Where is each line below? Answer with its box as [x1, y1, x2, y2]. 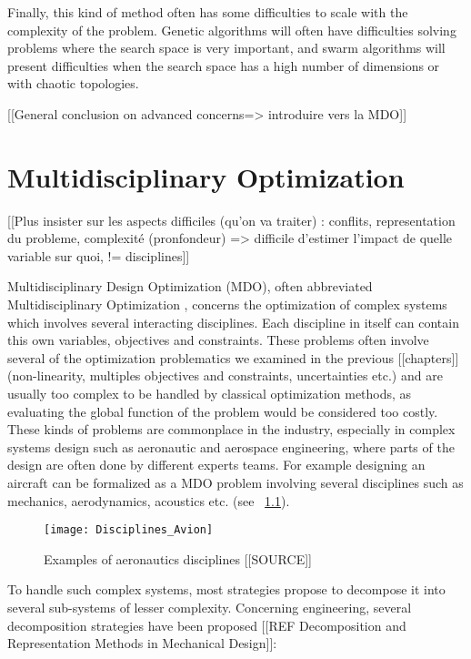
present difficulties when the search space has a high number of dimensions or [7, 56, 440, 75]
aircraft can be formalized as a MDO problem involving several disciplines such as [7, 473, 464, 492]
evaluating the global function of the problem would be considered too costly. [7, 401, 438, 421]
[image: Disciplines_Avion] [44, 523, 214, 537]
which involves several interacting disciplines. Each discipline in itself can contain [7, 312, 459, 331]
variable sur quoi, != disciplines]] [7, 246, 190, 265]
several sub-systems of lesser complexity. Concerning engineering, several [7, 598, 412, 617]
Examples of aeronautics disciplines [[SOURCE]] [44, 549, 312, 568]
